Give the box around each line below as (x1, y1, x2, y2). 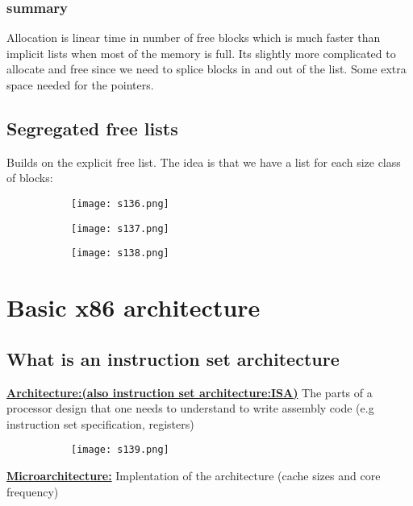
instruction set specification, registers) (6, 415, 194, 432)
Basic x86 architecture (6, 291, 261, 324)
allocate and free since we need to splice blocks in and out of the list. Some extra (6, 60, 407, 77)
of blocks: (6, 169, 53, 186)
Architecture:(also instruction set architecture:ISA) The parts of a (6, 384, 373, 400)
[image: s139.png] (71, 444, 169, 456)
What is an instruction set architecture (6, 346, 340, 371)
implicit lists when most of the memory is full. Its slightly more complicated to (6, 44, 396, 61)
